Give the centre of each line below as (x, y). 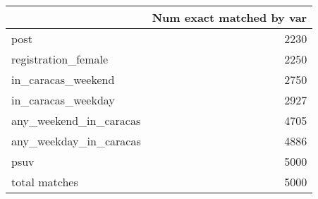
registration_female (60, 59)
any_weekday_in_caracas (76, 141)
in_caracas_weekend (63, 79)
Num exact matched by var (230, 17)
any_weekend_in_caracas (76, 120)
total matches (45, 182)
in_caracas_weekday (63, 100)
